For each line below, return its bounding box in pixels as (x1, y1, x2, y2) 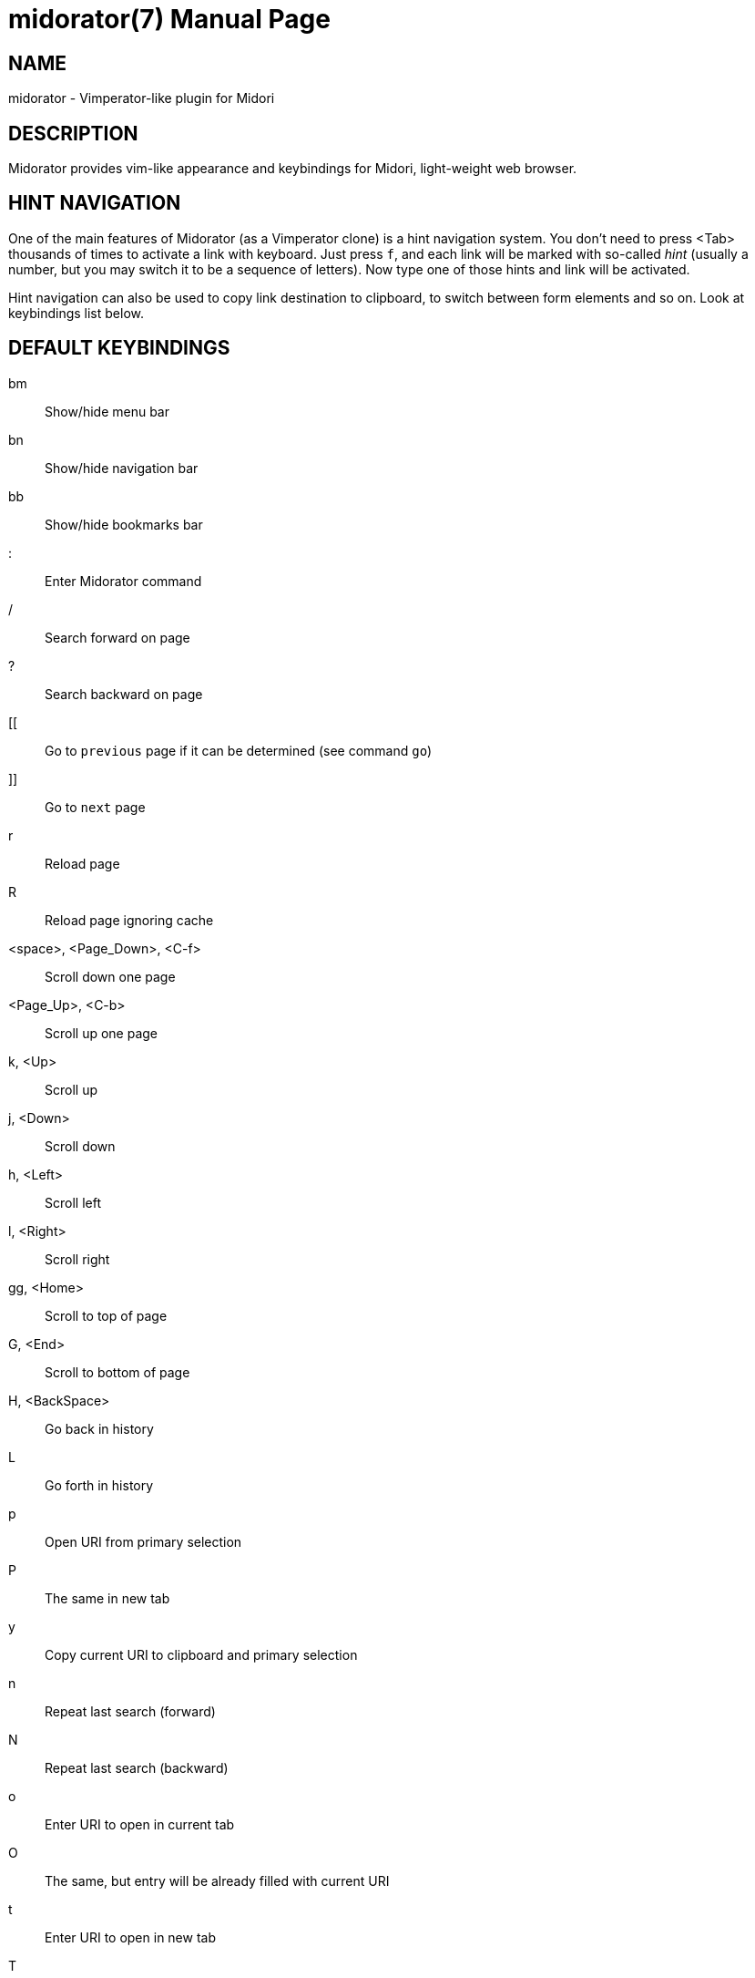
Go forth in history (45, 1477, 154, 1493)
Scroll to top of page (45, 1307, 168, 1324)
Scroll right (45, 1251, 110, 1267)
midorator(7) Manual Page (8, 4, 331, 35)
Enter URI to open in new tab (45, 1929, 216, 1945)
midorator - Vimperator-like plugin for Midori (8, 90, 275, 107)
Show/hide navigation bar (45, 459, 199, 476)
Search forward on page (45, 629, 190, 645)
